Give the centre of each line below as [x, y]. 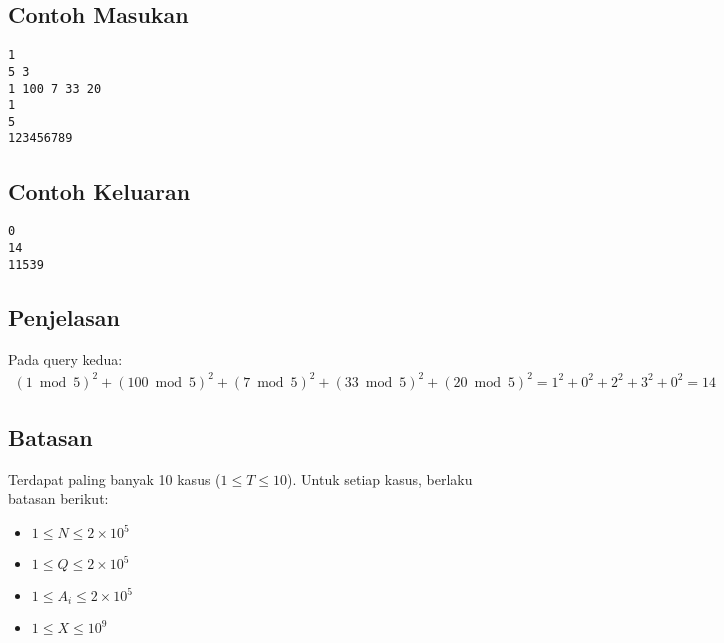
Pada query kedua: [65, 358]
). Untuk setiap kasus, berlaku [380, 478]
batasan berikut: [58, 498]
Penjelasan [64, 316]
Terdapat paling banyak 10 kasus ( [114, 478]
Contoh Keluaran [99, 190]
